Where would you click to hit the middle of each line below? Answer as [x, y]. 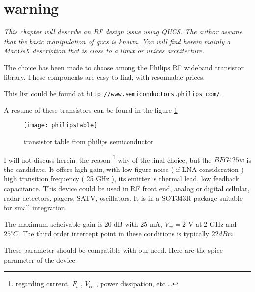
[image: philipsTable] [61, 126]
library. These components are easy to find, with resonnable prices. [104, 77]
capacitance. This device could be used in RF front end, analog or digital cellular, [127, 188]
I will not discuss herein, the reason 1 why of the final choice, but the [108, 159]
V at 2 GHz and [212, 224]
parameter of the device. [40, 259]
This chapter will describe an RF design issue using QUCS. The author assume [123, 32]
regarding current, [43, 283]
